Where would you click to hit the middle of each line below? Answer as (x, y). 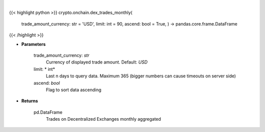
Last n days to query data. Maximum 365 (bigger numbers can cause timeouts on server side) (141, 76)
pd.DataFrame (48, 112)
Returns (30, 101)
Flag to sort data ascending (74, 90)
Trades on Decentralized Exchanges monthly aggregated (104, 119)
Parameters (34, 44)
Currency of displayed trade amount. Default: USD (97, 62)
